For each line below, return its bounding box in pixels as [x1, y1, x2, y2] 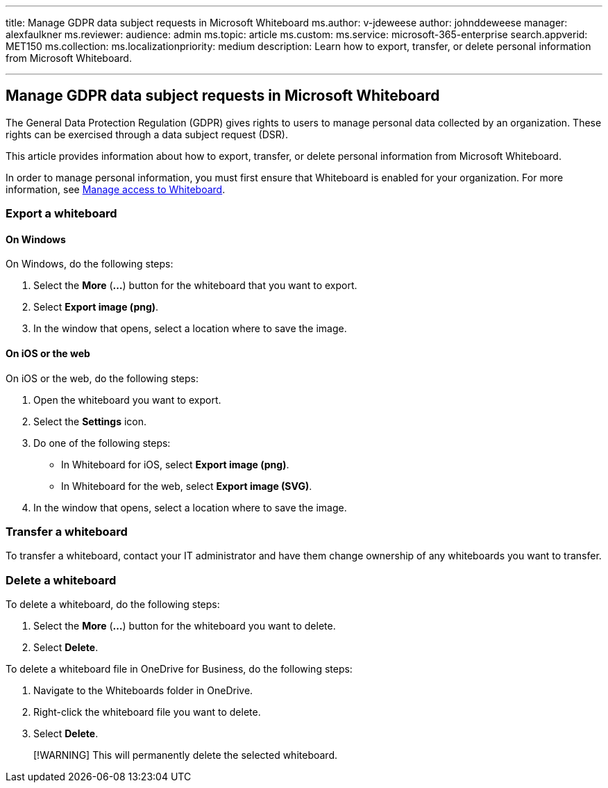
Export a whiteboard [6, 206, 117, 221]
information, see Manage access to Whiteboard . [6, 183, 226, 195]
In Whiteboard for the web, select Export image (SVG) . [61, 479, 312, 492]
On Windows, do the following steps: [6, 258, 174, 270]
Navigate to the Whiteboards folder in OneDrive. [33, 684, 253, 697]
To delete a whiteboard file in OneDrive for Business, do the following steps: [6, 663, 353, 675]
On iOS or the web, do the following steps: [6, 372, 199, 384]
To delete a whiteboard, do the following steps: [6, 598, 220, 611]
